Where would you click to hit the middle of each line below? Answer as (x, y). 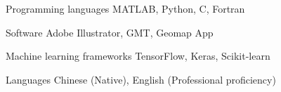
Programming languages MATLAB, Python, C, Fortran (125, 8)
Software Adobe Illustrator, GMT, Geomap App (110, 32)
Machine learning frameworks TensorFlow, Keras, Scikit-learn (138, 56)
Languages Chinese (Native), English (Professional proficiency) (141, 79)
